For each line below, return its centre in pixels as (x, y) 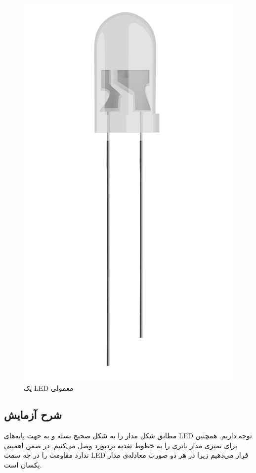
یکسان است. (23, 464)
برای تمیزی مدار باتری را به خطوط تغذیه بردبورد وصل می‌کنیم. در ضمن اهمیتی (121, 445)
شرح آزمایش (33, 415)
